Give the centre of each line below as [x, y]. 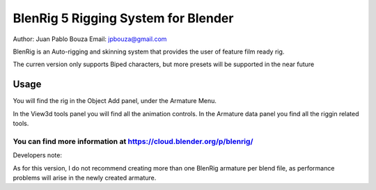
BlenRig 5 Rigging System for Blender [123, 18]
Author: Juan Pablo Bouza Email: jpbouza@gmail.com [90, 39]
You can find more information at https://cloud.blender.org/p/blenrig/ [133, 141]
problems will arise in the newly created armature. [85, 177]
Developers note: [38, 155]
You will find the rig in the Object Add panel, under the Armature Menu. [115, 101]
